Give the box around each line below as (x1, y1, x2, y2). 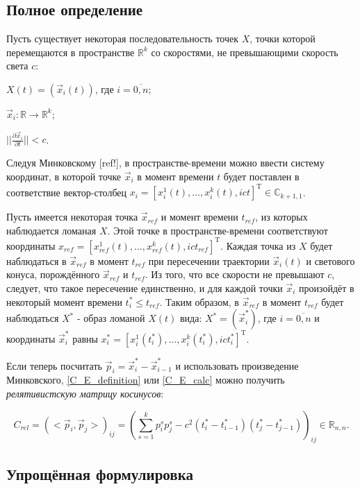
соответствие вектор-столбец (6, 185, 127, 199)
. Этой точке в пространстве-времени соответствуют (107, 223, 328, 237)
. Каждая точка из (220, 238, 296, 252)
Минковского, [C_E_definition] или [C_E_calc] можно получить (6, 372, 285, 387)
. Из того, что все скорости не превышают (145, 267, 325, 282)
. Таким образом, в (159, 294, 239, 309)
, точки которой (249, 31, 316, 46)
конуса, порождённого (6, 267, 100, 282)
